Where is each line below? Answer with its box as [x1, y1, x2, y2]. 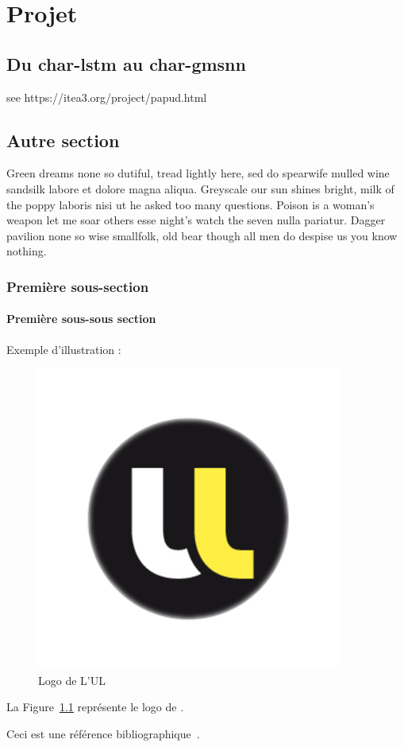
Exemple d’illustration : [6, 340, 121, 357]
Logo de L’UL [38, 671, 106, 688]
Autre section [6, 127, 120, 152]
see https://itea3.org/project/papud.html [6, 88, 207, 105]
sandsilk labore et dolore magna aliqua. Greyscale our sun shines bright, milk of [6, 180, 394, 196]
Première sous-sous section [6, 310, 156, 327]
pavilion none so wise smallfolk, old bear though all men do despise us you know [6, 227, 398, 243]
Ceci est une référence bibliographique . [6, 725, 200, 741]
